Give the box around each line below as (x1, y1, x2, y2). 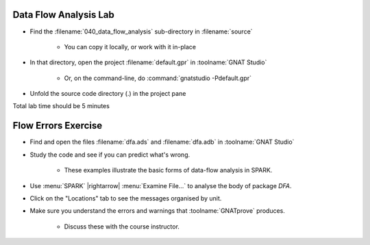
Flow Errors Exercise (12, 120, 103, 131)
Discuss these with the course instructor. (64, 222, 180, 231)
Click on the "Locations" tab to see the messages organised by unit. (29, 194, 222, 202)
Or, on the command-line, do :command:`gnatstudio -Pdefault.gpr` (64, 74, 252, 82)
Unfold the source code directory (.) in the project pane (29, 90, 186, 98)
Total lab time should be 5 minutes (12, 102, 110, 110)
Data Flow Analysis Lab (12, 9, 114, 21)
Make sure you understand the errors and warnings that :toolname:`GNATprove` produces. (29, 207, 286, 215)
